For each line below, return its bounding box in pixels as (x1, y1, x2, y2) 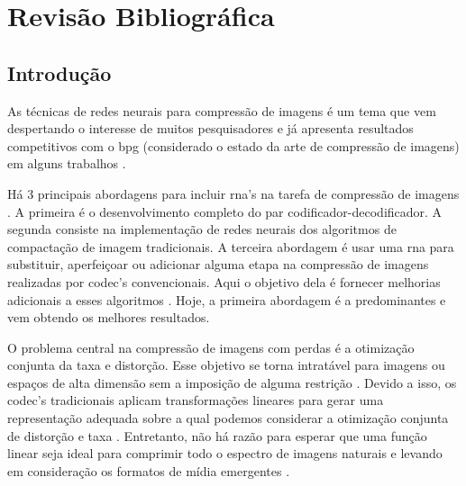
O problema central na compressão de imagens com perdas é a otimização (7, 337, 415, 356)
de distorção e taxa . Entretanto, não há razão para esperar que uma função (7, 426, 427, 445)
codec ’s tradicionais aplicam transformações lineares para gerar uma (7, 391, 384, 409)
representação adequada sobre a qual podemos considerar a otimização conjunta (7, 409, 449, 427)
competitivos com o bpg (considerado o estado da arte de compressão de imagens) (7, 136, 460, 155)
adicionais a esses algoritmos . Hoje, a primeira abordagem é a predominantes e (7, 290, 446, 309)
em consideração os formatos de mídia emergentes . (7, 461, 290, 480)
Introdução (7, 58, 112, 86)
